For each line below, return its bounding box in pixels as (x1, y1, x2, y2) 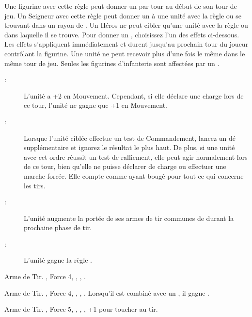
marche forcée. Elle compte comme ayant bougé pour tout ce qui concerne (24, 170, 244, 181)
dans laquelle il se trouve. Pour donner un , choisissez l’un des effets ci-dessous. (4, 29, 239, 39)
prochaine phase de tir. (24, 222, 92, 233)
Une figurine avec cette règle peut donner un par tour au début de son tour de (4, 1, 237, 11)
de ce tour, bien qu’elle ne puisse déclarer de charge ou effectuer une (24, 161, 226, 171)
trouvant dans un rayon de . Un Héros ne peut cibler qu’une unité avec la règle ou (4, 20, 248, 30)
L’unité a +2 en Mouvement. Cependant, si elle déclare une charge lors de (24, 90, 244, 100)
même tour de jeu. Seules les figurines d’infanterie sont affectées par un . (4, 58, 220, 68)
